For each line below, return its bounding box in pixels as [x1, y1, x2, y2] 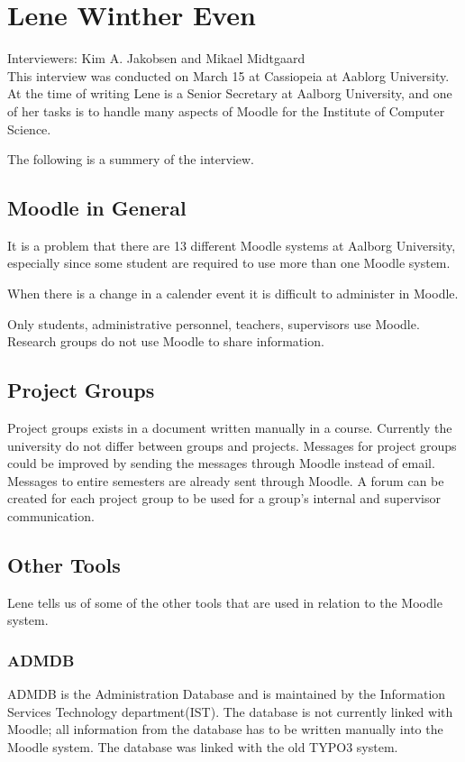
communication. [7, 507, 95, 526]
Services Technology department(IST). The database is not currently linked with [7, 702, 453, 721]
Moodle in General [7, 194, 187, 222]
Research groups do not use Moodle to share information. [7, 332, 324, 351]
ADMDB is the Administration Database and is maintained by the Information [7, 684, 446, 703]
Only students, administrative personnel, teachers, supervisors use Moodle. [7, 314, 420, 333]
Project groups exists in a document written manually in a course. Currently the [7, 418, 452, 437]
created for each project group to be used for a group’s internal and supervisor [7, 489, 441, 508]
